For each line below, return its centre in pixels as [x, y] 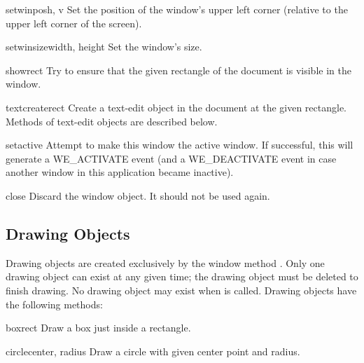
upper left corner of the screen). [74, 23]
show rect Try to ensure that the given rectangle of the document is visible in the [178, 70]
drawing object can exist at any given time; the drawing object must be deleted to [182, 276]
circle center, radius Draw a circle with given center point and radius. [153, 351]
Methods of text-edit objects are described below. [112, 121]
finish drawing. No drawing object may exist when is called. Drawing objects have [181, 290]
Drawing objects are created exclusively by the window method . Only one [165, 262]
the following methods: [54, 304]
